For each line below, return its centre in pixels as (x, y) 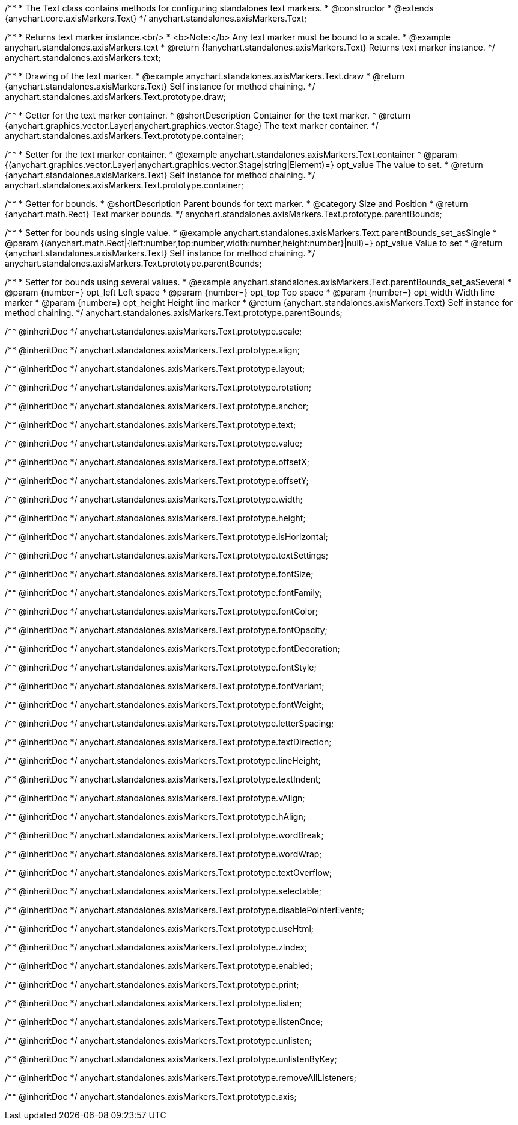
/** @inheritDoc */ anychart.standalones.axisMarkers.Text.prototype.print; (152, 984)
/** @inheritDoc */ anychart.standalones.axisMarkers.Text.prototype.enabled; (159, 966)
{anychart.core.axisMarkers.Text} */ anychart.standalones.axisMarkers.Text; (156, 18)
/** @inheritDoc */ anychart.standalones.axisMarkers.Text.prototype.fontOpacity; (166, 630)
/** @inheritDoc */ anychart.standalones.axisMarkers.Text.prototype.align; (152, 350)
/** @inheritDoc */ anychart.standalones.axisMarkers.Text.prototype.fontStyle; (161, 667)
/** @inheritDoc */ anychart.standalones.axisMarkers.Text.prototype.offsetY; (157, 481)
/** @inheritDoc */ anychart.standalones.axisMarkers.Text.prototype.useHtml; (160, 928)
